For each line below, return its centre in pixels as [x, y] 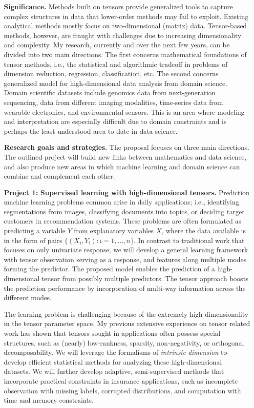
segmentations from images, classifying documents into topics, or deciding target [124, 211]
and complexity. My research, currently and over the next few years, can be [117, 45]
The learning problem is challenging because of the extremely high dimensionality [126, 314]
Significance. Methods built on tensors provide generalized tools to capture [118, 6]
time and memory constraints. [49, 400]
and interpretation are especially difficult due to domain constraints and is [115, 121]
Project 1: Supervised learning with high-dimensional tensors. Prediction [127, 192]
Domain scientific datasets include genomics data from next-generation [110, 92]
